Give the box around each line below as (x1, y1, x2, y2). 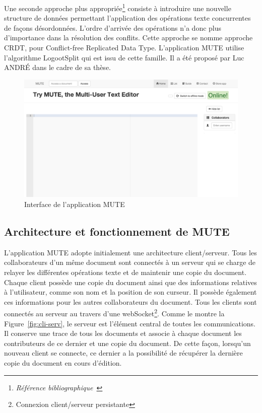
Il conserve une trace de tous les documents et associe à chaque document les (4, 328, 242, 338)
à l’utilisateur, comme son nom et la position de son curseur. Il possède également (4, 287, 257, 297)
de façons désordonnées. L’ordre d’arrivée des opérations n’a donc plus (4, 22, 222, 33)
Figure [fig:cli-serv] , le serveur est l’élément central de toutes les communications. (4, 318, 255, 328)
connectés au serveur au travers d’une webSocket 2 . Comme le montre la (4, 307, 225, 318)
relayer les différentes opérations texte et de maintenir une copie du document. (4, 266, 247, 277)
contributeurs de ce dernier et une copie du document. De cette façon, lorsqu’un (4, 337, 251, 348)
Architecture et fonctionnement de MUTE (4, 223, 230, 239)
